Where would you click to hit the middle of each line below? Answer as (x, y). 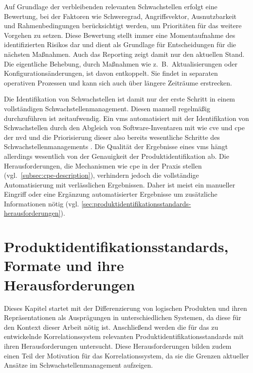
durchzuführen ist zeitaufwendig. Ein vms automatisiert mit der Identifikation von (126, 118)
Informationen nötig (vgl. (42, 203)
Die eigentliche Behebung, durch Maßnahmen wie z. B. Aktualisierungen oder (121, 63)
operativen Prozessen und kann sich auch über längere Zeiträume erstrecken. (118, 82)
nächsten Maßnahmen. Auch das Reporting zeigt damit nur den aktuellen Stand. (124, 54)
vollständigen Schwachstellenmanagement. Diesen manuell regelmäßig (107, 108)
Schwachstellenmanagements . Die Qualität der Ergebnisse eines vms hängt (116, 146)
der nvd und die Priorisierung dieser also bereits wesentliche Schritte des (112, 137)
